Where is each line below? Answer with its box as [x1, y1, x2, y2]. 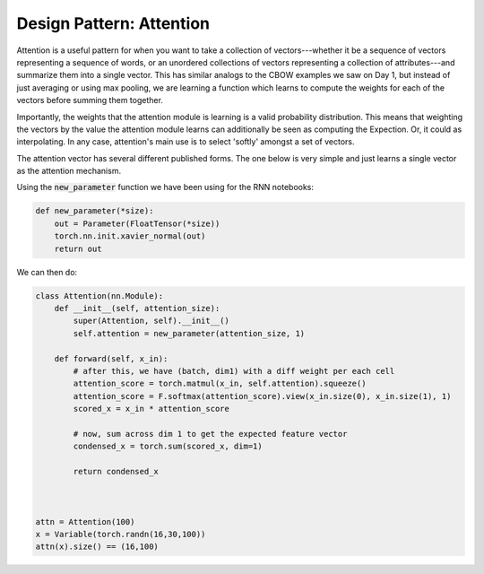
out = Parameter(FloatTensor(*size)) [54, 218, 220, 229]
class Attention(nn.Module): [35, 291, 164, 300]
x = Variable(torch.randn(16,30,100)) [35, 529, 206, 539]
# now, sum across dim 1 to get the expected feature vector [73, 429, 348, 439]
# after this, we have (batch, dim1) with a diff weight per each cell [73, 366, 395, 376]
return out [54, 243, 102, 254]
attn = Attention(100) [35, 517, 135, 526]
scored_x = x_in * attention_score [73, 404, 230, 414]
